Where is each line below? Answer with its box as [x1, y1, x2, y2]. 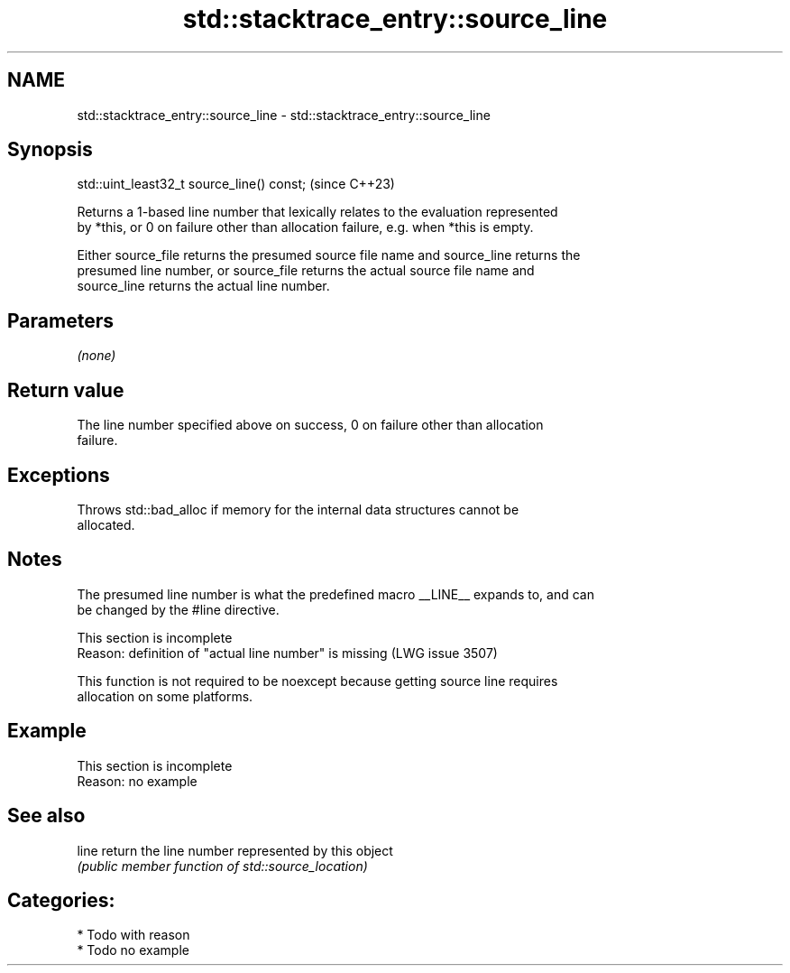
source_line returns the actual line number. [77, 278, 330, 294]
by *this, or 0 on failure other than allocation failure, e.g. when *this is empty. [77, 219, 534, 236]
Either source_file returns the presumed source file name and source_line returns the [77, 247, 581, 264]
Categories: [7, 888, 115, 912]
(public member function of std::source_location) [77, 857, 368, 874]
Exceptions [7, 463, 110, 486]
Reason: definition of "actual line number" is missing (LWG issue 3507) [77, 644, 498, 661]
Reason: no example [77, 773, 197, 789]
